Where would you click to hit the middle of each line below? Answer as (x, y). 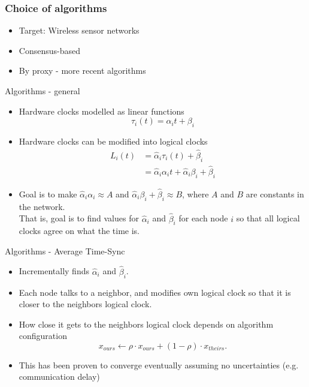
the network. (42, 206)
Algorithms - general (43, 91)
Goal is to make (48, 193)
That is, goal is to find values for (79, 218)
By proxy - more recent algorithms (82, 70)
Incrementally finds (54, 271)
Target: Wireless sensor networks (79, 30)
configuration (43, 336)
